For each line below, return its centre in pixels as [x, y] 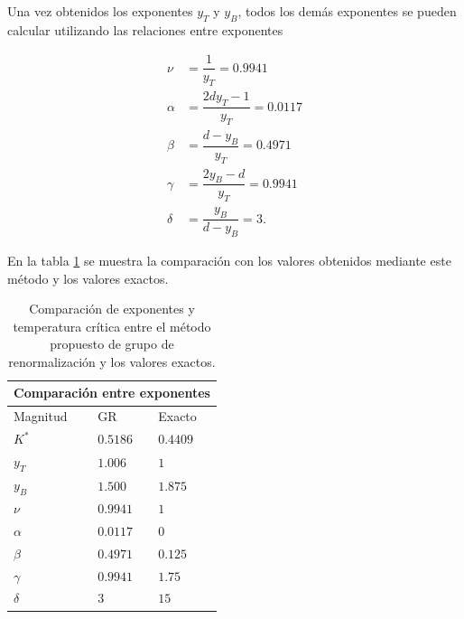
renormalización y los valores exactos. [112, 361]
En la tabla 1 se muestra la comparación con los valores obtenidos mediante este [229, 260]
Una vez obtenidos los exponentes [100, 11]
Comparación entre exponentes [112, 393]
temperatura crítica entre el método [112, 326]
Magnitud [41, 416]
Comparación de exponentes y [112, 309]
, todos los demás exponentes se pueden [347, 11]
